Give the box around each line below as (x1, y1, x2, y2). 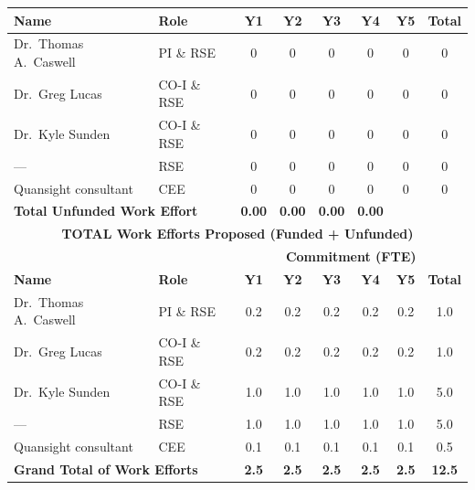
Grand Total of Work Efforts (14, 459, 198, 478)
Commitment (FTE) (285, 247, 417, 266)
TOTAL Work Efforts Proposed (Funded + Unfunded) (61, 224, 414, 243)
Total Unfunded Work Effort (14, 201, 198, 220)
